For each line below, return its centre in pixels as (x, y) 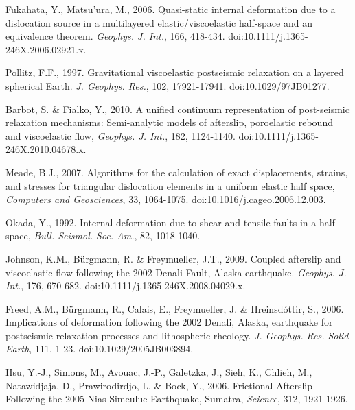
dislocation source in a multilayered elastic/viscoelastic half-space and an (159, 22)
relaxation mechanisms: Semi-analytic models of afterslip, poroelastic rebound (169, 122)
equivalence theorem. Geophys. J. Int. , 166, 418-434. (115, 36)
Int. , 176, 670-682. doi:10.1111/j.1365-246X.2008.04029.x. (126, 286)
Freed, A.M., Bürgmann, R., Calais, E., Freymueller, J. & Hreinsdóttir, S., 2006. (175, 308)
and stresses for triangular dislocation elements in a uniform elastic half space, (170, 185)
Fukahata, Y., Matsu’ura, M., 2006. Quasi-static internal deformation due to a (171, 9)
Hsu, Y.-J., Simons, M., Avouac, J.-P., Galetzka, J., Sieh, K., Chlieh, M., (159, 372)
